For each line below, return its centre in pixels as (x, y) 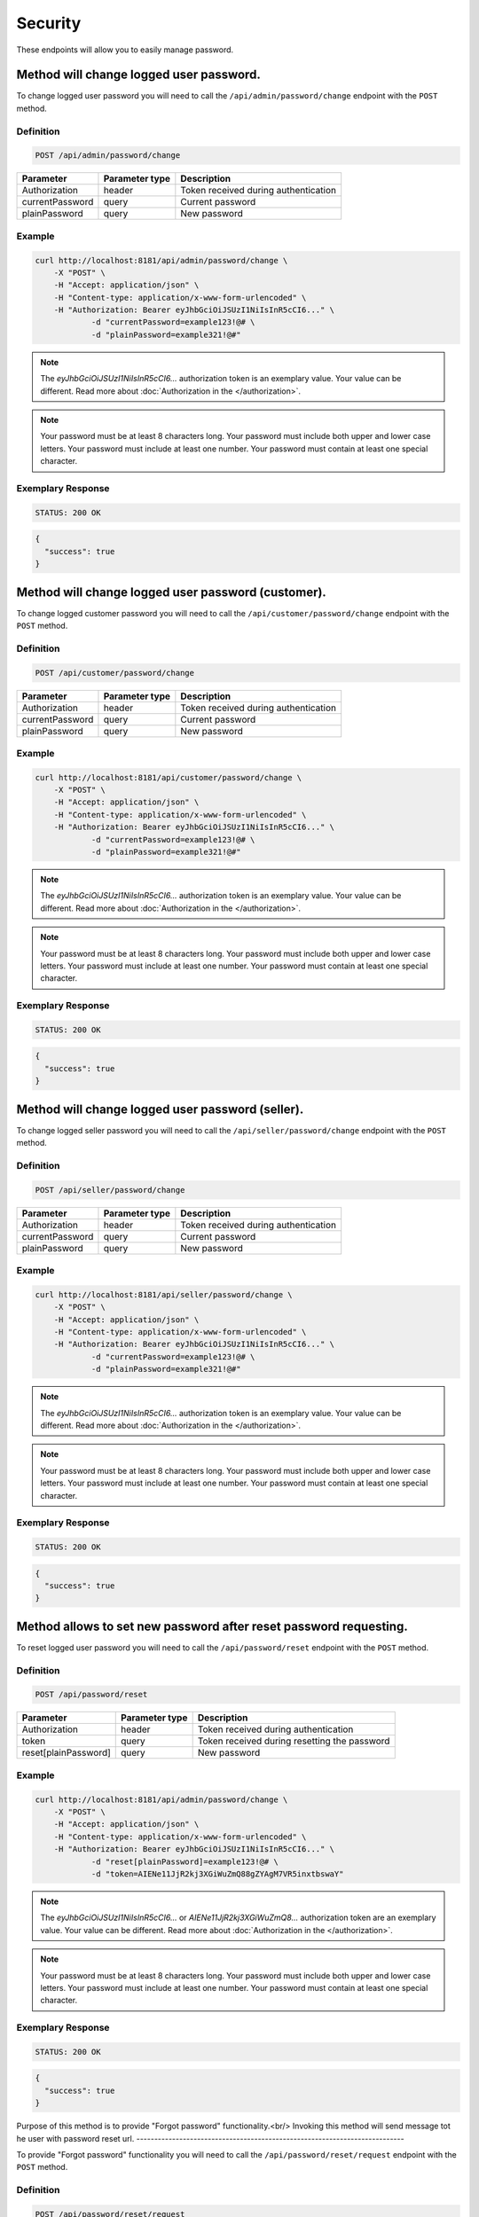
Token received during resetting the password (294, 1741)
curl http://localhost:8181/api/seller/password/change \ (164, 1294)
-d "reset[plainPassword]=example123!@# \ (185, 1861)
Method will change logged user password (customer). (172, 592)
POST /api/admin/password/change (108, 156)
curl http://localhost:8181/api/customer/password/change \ (169, 777)
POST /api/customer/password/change (115, 673)
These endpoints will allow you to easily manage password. (125, 50)
